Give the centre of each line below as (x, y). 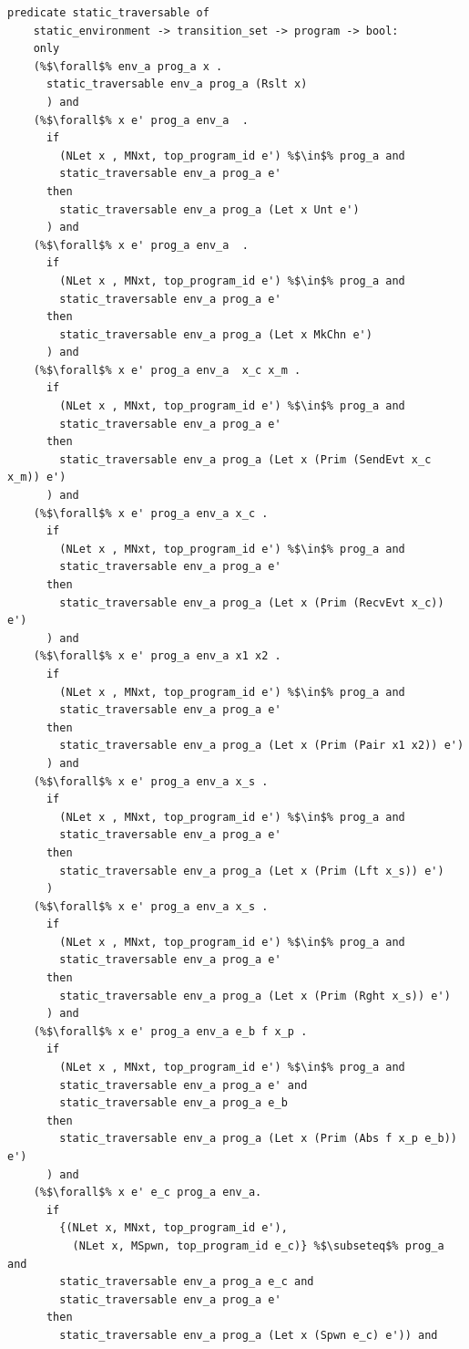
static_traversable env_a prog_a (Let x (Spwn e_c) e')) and (249, 1335)
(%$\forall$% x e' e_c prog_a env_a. (148, 1193)
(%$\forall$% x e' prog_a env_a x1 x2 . (157, 656)
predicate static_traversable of (108, 13)
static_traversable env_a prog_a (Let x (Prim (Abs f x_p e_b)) (258, 1139)
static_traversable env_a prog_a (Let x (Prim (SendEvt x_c (245, 459)
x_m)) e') (37, 477)
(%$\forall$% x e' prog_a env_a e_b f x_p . (170, 1031)
